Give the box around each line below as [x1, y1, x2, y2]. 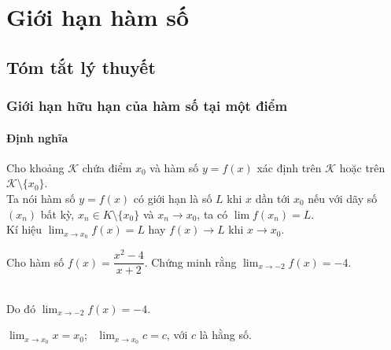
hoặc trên [339, 159, 385, 175]
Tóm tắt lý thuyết [6, 54, 156, 79]
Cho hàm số [6, 253, 65, 270]
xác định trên [256, 159, 322, 175]
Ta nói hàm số [6, 190, 76, 206]
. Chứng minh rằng [144, 253, 237, 270]
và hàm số [149, 159, 199, 175]
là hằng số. [199, 326, 252, 343]
